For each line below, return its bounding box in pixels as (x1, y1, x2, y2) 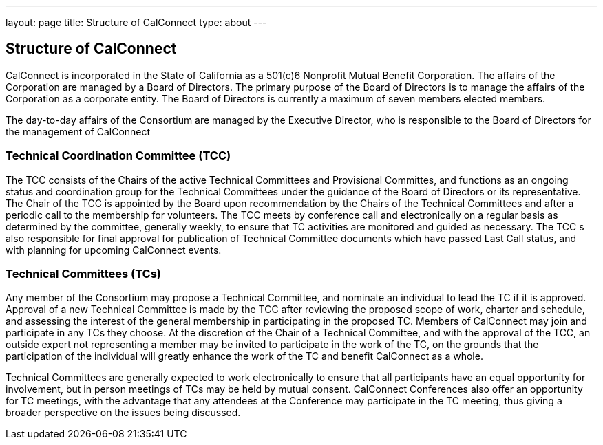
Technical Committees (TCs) (6, 266, 162, 281)
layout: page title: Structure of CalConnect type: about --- (6, 17, 267, 28)
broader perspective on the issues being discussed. (6, 406, 241, 419)
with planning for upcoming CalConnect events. (6, 243, 222, 256)
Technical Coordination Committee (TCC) (6, 149, 231, 163)
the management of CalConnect (6, 125, 151, 138)
